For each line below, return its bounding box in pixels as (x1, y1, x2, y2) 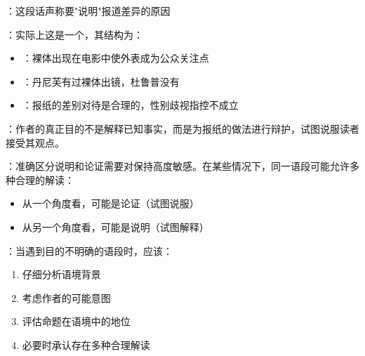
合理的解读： (15, 172, 74, 187)
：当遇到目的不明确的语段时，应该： (6, 243, 173, 258)
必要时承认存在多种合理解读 (22, 337, 150, 352)
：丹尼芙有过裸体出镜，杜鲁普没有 (22, 74, 180, 88)
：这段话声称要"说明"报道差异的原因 (6, 4, 171, 18)
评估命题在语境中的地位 (22, 314, 131, 329)
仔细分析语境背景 (22, 267, 101, 282)
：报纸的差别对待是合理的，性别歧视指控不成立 (22, 98, 239, 112)
